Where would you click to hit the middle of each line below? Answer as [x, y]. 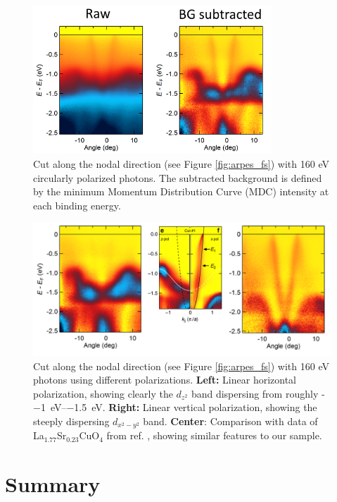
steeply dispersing [71, 421]
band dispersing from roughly [255, 393]
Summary [53, 484]
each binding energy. [77, 205]
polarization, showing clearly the [103, 393]
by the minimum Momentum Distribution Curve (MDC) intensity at [181, 191]
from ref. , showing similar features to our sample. [214, 435]
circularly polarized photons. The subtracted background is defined [178, 177]
